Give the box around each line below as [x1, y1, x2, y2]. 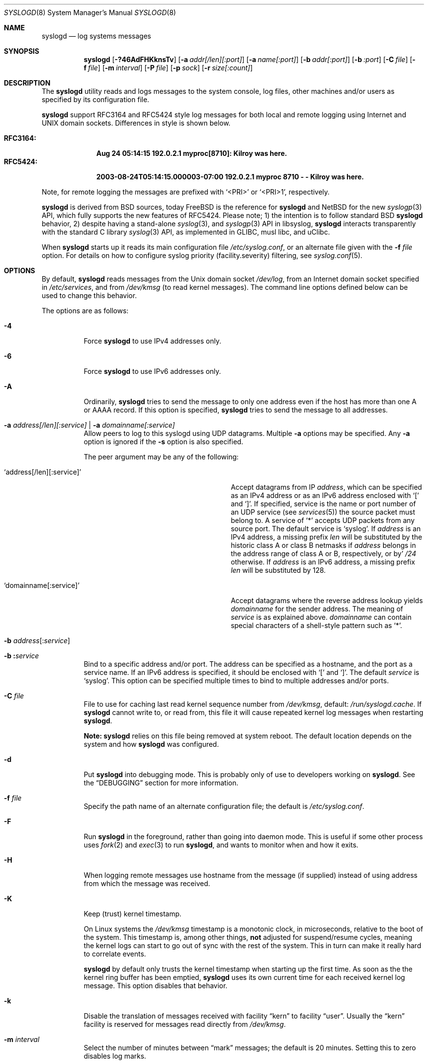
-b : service [4, 651, 39, 660]
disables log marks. [84, 1052, 147, 1060]
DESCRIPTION [4, 79, 51, 87]
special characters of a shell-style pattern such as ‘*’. [231, 621, 403, 630]
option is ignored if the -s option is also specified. [84, 437, 243, 446]
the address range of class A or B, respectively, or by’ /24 [231, 549, 416, 558]
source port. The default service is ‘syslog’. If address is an [231, 524, 421, 533]
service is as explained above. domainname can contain [231, 613, 412, 621]
